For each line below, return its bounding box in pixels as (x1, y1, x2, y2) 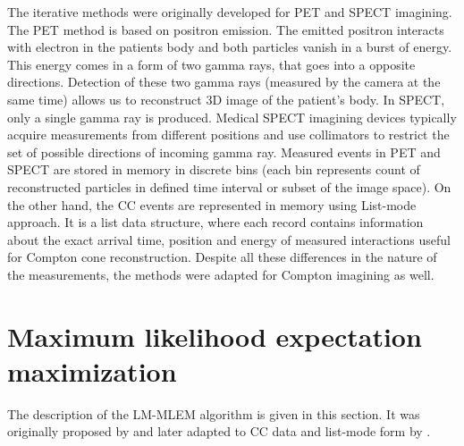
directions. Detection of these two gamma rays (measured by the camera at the (7, 72, 441, 91)
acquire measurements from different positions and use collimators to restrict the (7, 125, 450, 144)
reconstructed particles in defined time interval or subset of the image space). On (7, 177, 451, 196)
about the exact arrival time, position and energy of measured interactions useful (7, 230, 451, 248)
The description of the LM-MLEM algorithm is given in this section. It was (7, 404, 420, 423)
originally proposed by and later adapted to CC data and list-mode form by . (7, 422, 431, 441)
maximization (7, 352, 177, 389)
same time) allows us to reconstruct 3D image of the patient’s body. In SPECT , (7, 89, 445, 108)
